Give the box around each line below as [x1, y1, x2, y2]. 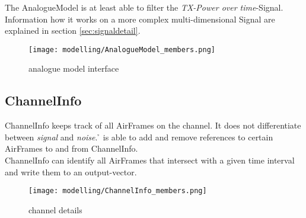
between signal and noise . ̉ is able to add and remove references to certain [5, 130, 273, 143]
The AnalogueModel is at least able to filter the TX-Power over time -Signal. [5, 1, 283, 13]
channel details [28, 203, 82, 216]
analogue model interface [28, 62, 119, 75]
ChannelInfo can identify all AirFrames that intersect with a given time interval [5, 154, 295, 166]
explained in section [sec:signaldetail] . [5, 24, 141, 37]
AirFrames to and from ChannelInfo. [5, 142, 138, 155]
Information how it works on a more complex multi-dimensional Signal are [5, 12, 275, 25]
